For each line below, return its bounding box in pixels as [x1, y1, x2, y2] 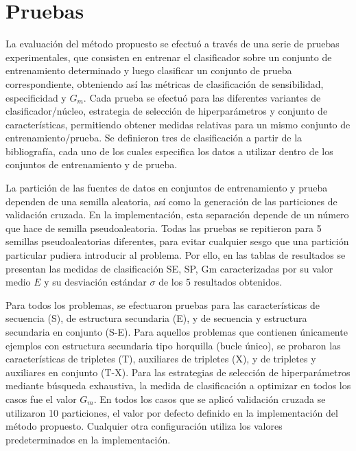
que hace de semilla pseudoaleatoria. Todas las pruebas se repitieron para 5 [5, 220, 322, 235]
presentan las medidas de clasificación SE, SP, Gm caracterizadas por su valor [5, 261, 333, 275]
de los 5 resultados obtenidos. [158, 275, 283, 289]
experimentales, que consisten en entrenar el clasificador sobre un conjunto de [5, 49, 332, 64]
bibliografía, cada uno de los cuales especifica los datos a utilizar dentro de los [5, 143, 333, 158]
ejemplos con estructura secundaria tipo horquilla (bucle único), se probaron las [5, 338, 341, 352]
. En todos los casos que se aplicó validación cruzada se [93, 391, 326, 406]
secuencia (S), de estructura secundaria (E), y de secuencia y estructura [5, 311, 307, 325]
